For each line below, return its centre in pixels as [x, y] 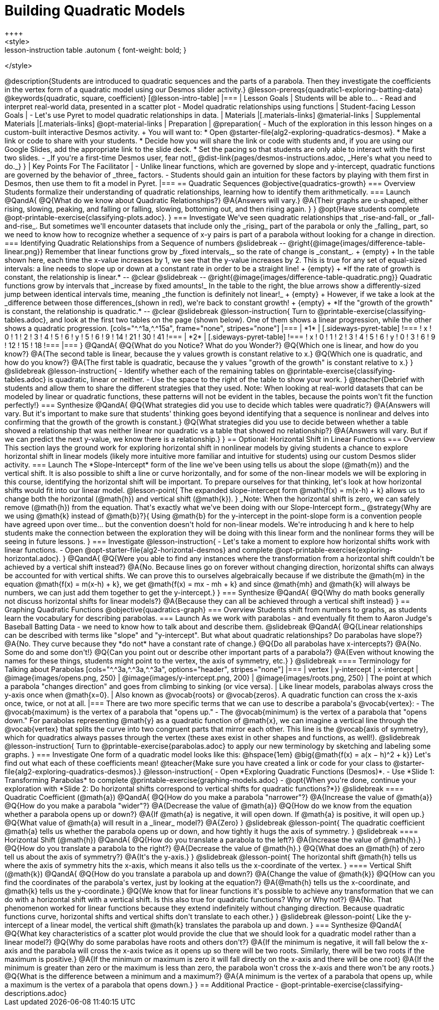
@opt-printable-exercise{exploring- [334, 550]
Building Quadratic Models [95, 11]
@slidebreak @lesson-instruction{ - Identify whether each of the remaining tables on [145, 371]
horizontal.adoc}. [33, 558]
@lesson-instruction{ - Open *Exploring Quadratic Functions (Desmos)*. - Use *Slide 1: [289, 771]
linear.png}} [24, 251]
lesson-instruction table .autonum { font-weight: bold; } [95, 50]
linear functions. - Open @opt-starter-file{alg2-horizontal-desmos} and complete [139, 550]
